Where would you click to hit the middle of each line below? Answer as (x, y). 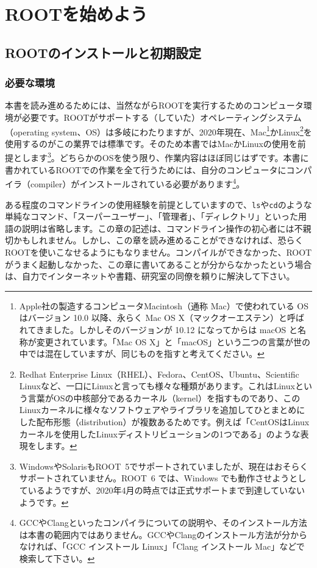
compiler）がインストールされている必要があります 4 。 (137, 183)
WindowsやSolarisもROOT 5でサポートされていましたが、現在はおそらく (164, 466)
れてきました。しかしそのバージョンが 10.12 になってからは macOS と (158, 329)
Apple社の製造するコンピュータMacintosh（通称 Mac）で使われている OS (164, 305)
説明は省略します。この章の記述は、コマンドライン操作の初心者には (158, 228)
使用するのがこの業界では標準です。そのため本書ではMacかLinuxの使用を (151, 143)
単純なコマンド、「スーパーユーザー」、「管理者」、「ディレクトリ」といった (152, 216)
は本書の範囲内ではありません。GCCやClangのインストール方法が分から (163, 534)
